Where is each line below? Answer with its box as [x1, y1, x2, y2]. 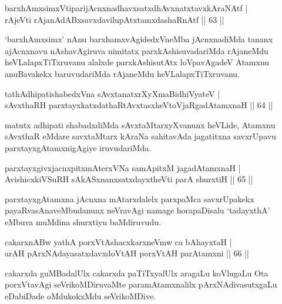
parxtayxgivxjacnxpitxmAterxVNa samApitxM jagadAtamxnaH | [5, 161, 241, 173]
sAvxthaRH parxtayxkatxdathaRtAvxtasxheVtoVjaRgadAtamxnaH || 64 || [5, 99, 273, 111]
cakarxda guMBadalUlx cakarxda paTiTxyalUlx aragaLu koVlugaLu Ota [5, 266, 268, 279]
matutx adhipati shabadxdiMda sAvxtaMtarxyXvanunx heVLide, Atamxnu [5, 118, 276, 131]
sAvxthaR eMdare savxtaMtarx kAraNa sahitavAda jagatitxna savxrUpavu [5, 130, 276, 142]
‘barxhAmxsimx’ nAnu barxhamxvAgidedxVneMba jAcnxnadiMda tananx [5, 33, 273, 45]
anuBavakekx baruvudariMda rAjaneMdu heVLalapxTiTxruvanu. [5, 67, 240, 79]
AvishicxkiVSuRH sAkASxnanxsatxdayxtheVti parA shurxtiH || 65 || [5, 173, 253, 185]
